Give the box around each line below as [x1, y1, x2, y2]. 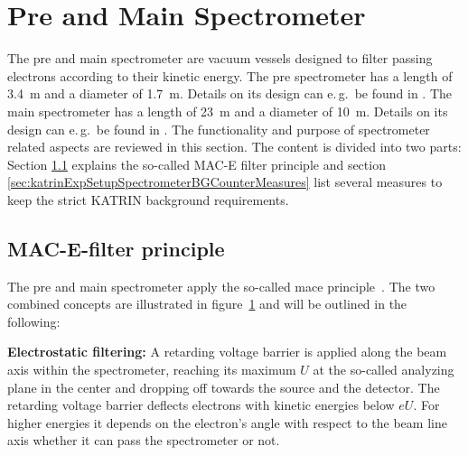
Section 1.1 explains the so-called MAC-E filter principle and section [7, 154, 386, 173]
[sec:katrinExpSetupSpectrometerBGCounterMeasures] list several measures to [7, 172, 443, 191]
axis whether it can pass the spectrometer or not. [7, 431, 280, 450]
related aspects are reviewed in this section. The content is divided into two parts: [7, 137, 462, 156]
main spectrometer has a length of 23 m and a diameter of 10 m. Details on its [7, 101, 448, 120]
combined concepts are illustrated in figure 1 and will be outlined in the [7, 294, 407, 313]
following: [7, 311, 61, 330]
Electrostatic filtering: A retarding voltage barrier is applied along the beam [7, 342, 447, 361]
